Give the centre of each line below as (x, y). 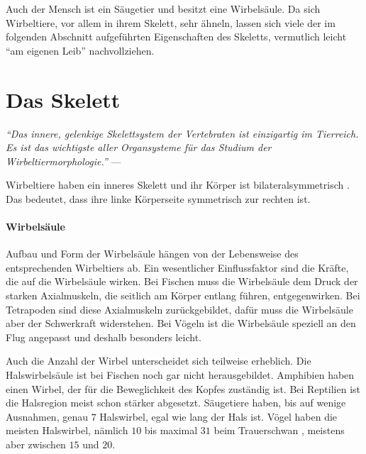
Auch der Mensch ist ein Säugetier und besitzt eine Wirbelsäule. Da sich (163, 9)
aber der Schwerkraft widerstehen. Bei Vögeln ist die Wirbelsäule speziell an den (181, 323)
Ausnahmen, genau (47, 416)
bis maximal (171, 430)
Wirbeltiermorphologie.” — (63, 161)
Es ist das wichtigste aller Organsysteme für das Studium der (139, 147)
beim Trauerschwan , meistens (279, 430)
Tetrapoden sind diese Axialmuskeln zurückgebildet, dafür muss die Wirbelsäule (179, 309)
